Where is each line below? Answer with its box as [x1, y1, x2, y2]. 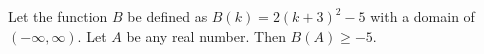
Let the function [8, 6, 108, 26]
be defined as [127, 6, 208, 26]
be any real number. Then [126, 25, 286, 46]
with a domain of [370, 6, 475, 26]
